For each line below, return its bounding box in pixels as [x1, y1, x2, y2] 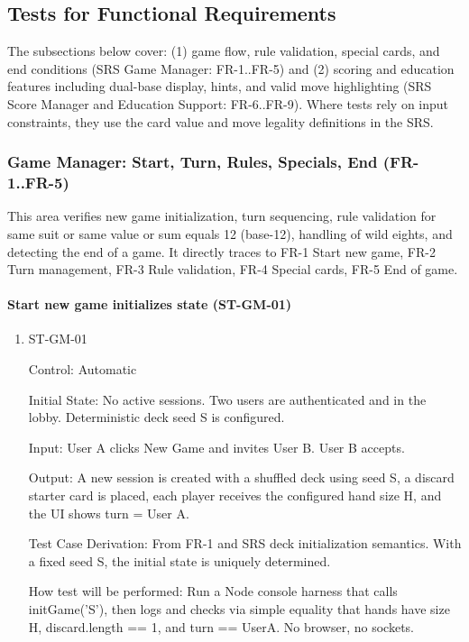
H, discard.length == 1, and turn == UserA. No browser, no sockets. [28, 617, 414, 636]
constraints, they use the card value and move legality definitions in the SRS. [7, 112, 434, 131]
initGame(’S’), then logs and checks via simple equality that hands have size [28, 600, 450, 619]
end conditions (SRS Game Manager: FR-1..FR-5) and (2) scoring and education [7, 59, 455, 78]
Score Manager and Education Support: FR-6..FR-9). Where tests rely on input [7, 94, 449, 113]
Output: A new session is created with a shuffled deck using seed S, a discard [28, 468, 455, 487]
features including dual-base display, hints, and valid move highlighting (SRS [7, 77, 432, 96]
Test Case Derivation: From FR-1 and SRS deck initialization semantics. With [28, 534, 462, 553]
